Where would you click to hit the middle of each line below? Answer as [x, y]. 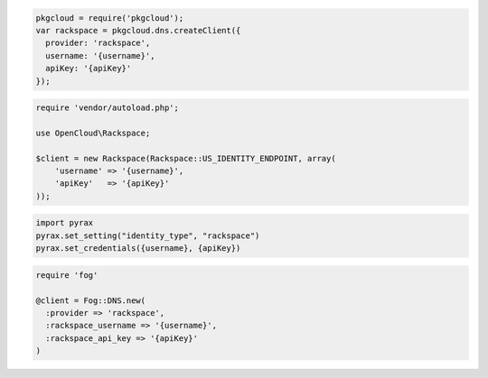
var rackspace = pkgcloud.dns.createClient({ [138, 30]
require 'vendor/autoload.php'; [108, 108]
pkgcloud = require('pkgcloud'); [110, 18]
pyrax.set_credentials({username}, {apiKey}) [138, 249]
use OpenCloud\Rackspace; [93, 133]
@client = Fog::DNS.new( [91, 300]
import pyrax [65, 223]
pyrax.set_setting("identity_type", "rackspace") [148, 235]
